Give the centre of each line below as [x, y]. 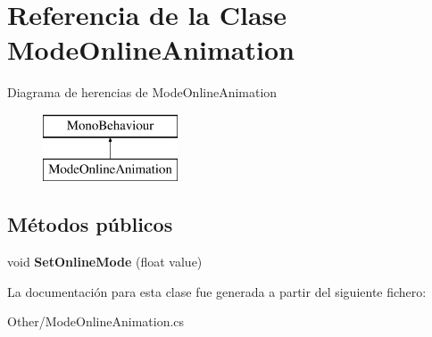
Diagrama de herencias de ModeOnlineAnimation [142, 92]
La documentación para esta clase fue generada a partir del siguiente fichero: [217, 291]
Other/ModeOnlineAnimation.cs [96, 321]
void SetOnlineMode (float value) [105, 262]
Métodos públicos [90, 224]
